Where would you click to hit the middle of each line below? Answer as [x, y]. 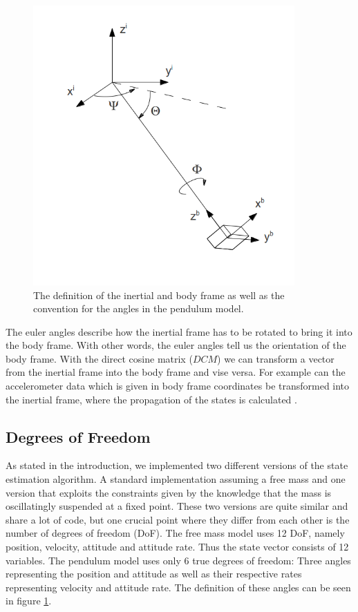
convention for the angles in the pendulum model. [139, 308]
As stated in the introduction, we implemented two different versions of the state [177, 465]
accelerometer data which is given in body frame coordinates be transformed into [178, 386]
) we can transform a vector [276, 358]
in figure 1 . [29, 601]
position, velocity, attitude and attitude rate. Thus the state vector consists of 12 [177, 547]
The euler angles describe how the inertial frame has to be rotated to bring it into [179, 331]
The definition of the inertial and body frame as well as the [159, 295]
